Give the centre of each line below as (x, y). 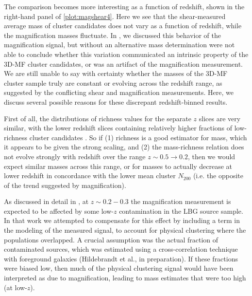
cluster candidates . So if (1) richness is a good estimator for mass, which (138, 137)
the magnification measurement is (181, 201)
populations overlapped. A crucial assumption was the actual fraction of (111, 239)
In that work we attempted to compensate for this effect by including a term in (122, 220)
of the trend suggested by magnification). (65, 185)
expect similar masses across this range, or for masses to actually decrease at (118, 166)
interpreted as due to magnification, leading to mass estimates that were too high (125, 278)
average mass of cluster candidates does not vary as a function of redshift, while (123, 26)
